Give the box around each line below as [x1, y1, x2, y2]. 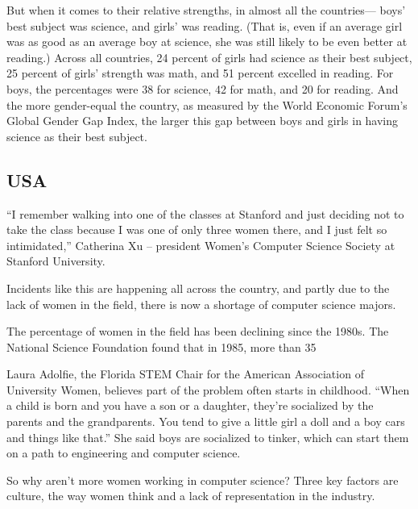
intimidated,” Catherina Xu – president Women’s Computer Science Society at [6, 236, 395, 253]
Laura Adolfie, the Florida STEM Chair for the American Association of [6, 365, 364, 382]
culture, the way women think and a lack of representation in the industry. [6, 487, 375, 504]
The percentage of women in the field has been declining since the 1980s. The [6, 323, 389, 340]
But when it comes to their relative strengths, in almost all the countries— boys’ [6, 2, 406, 18]
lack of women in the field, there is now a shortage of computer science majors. [6, 295, 396, 312]
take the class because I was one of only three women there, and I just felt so [6, 221, 387, 238]
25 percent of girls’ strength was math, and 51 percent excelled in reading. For [6, 65, 394, 81]
